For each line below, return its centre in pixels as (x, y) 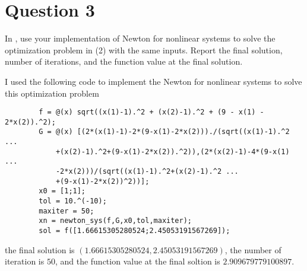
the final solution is (40, 249)
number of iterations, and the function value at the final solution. (124, 61)
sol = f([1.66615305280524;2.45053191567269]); (134, 230)
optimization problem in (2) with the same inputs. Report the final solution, (144, 50)
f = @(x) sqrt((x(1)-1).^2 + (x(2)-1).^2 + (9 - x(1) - (151, 112)
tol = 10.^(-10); (73, 201)
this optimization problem (52, 93)
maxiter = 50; (67, 211)
